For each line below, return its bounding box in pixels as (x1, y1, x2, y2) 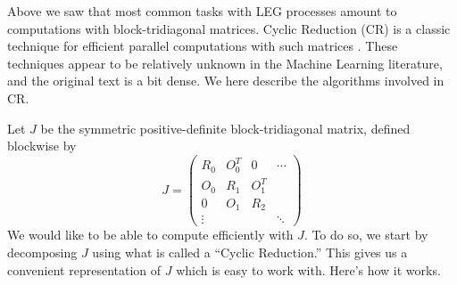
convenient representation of (7, 260, 162, 279)
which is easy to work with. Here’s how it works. (176, 260, 441, 279)
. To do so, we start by (303, 225, 428, 244)
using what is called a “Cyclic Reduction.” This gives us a (92, 242, 408, 261)
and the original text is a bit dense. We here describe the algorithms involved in (7, 71, 445, 90)
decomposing (7, 242, 78, 261)
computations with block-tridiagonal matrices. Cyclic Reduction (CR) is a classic (7, 19, 451, 37)
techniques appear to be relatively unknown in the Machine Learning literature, (7, 53, 443, 72)
